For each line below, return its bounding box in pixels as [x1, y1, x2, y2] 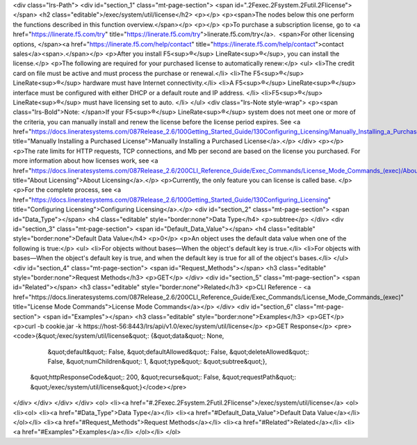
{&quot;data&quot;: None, [150, 332, 224, 340]
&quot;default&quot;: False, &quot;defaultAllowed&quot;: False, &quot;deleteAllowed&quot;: [47, 348, 309, 356]
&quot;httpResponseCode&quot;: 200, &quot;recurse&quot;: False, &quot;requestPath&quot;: [30, 373, 297, 382]
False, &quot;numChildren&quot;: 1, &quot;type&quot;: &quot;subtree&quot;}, [47, 357, 268, 366]
